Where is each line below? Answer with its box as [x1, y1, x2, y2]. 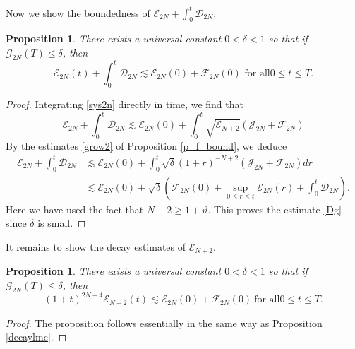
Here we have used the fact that [6, 201, 144, 216]
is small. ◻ [37, 215, 86, 230]
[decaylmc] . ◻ [6, 329, 67, 344]
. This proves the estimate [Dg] [207, 201, 342, 216]
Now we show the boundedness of [6, 5, 150, 20]
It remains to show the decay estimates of [6, 239, 186, 254]
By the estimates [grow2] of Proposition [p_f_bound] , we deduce [6, 138, 287, 153]
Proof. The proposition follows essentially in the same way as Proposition [6, 315, 323, 330]
